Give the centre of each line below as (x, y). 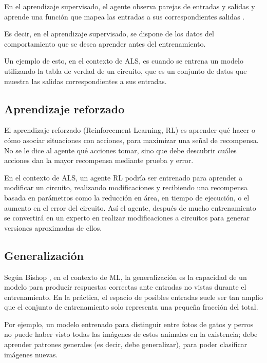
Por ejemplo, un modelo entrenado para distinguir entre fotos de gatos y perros (129, 324)
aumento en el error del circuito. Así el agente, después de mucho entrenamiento (130, 207)
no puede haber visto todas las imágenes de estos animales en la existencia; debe (131, 334)
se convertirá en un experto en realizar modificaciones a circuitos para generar (127, 218)
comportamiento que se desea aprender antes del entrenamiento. (105, 43)
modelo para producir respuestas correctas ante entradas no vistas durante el (125, 287)
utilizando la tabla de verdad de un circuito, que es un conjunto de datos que (126, 70)
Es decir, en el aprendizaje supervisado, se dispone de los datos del (109, 34)
